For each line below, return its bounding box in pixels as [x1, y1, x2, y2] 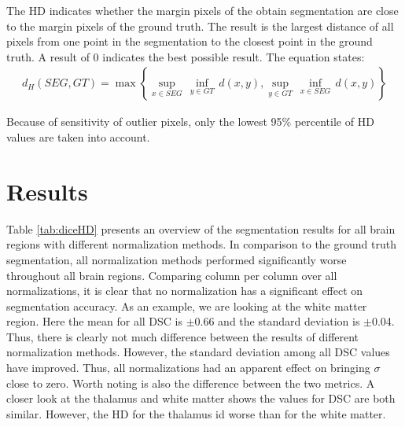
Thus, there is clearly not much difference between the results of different [6, 328, 359, 344]
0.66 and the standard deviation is [194, 313, 360, 329]
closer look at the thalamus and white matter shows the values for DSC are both [6, 390, 396, 407]
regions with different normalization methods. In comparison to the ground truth [6, 236, 396, 252]
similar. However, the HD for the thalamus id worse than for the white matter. [6, 405, 386, 421]
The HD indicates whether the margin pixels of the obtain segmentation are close [6, 2, 399, 18]
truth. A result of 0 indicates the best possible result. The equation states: [6, 48, 365, 64]
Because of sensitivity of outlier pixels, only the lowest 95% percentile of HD [6, 113, 374, 130]
